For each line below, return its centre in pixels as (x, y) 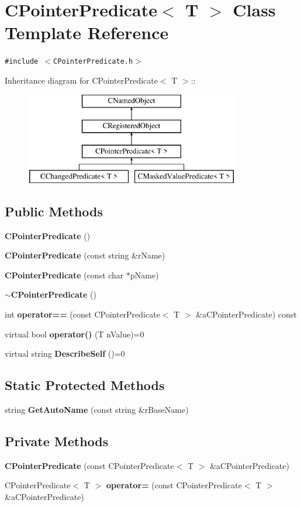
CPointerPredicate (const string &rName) (85, 255)
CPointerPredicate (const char (64, 275)
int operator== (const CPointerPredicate (82, 314)
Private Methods (57, 441)
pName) (145, 275)
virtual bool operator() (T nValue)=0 (75, 334)
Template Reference (87, 32)
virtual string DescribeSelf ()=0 (65, 353)
